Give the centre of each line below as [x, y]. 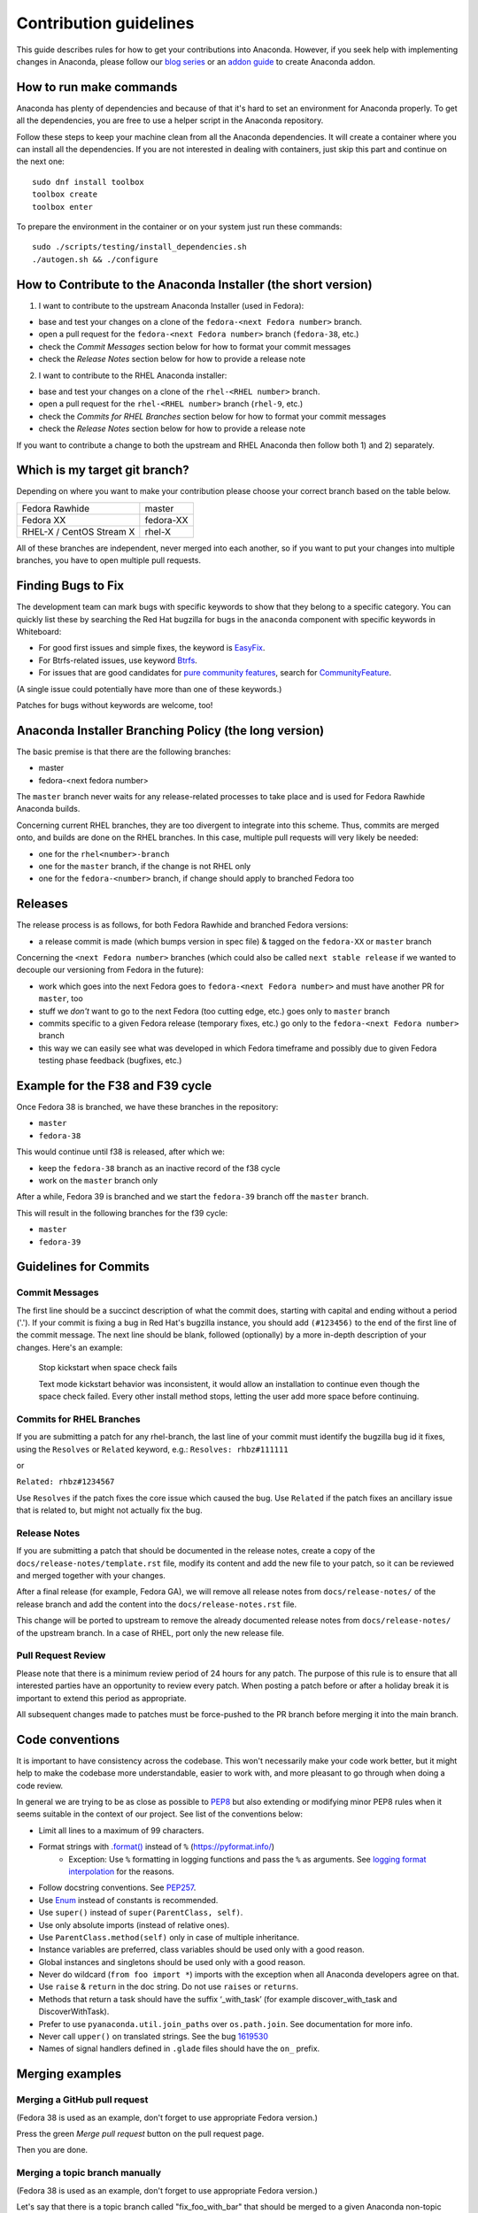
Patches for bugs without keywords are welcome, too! [115, 705]
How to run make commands [97, 87]
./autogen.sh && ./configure [95, 259]
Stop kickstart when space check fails [108, 1368]
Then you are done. [52, 2150]
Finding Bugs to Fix [70, 586]
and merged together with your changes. [91, 1576]
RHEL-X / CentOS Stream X [78, 531]
